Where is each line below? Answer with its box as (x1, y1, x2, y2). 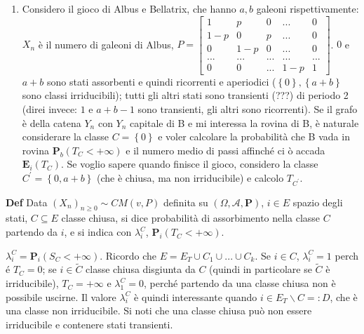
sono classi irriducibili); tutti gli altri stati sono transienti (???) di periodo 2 (22, 88, 349, 102)
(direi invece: (22, 101, 78, 116)
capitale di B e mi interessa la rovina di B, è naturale (130, 115, 359, 130)
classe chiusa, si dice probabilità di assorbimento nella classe (61, 211, 321, 225)
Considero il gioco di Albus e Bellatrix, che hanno (22, 1, 236, 15)
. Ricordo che (100, 248, 156, 262)
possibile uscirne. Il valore (6, 289, 116, 304)
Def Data (6, 194, 48, 209)
